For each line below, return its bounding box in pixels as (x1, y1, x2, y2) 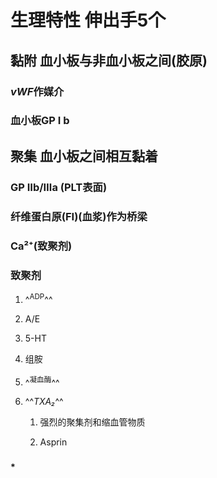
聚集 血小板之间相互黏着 (10, 147, 158, 165)
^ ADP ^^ (24, 291, 53, 305)
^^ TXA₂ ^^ (24, 396, 64, 408)
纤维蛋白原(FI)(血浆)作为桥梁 (10, 209, 148, 223)
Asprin (39, 436, 68, 448)
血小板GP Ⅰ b (10, 114, 70, 128)
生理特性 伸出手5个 (10, 9, 167, 32)
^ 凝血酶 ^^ (24, 374, 60, 388)
